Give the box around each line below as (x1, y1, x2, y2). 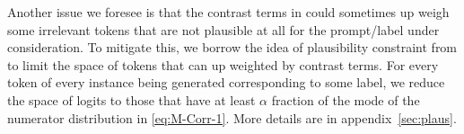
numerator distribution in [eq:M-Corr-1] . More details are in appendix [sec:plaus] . (7, 108, 457, 127)
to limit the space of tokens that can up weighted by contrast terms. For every (7, 55, 439, 74)
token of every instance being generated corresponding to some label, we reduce (7, 73, 445, 92)
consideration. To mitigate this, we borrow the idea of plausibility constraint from (7, 38, 458, 57)
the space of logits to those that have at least (7, 90, 256, 109)
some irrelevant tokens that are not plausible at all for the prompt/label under (7, 20, 440, 39)
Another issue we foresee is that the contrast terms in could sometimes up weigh (7, 3, 450, 21)
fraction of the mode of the (271, 90, 420, 109)
